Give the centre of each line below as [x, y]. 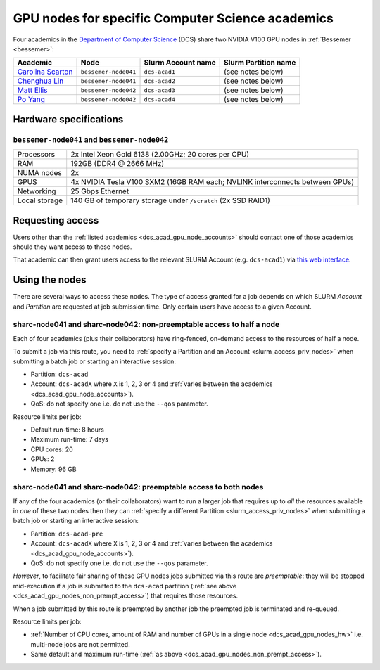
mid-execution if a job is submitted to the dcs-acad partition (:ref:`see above [125, 586]
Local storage [40, 200]
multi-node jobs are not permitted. [80, 644]
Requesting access [56, 220]
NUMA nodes [40, 173]
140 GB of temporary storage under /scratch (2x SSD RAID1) [171, 200]
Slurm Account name [180, 63]
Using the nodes [50, 280]
